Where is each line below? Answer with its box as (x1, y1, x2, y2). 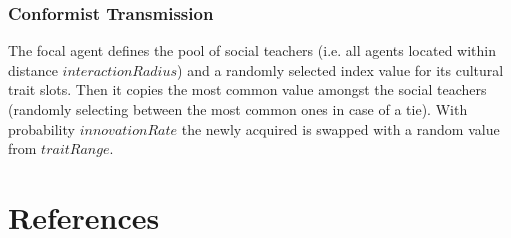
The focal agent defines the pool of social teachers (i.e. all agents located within (8, 40, 496, 61)
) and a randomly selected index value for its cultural (177, 59, 504, 80)
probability (8, 118, 75, 139)
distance (8, 59, 58, 80)
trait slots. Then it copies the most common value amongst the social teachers (8, 79, 487, 100)
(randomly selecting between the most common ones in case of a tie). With (8, 99, 468, 119)
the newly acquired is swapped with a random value (181, 118, 500, 139)
